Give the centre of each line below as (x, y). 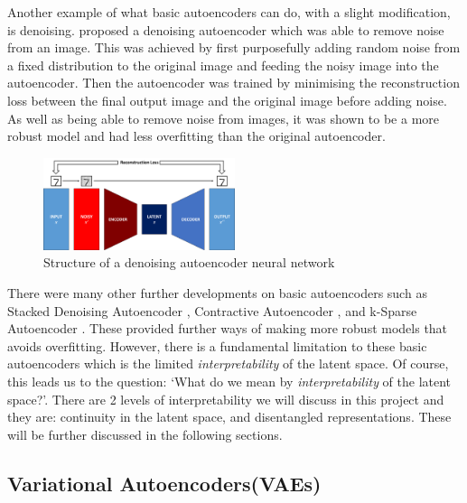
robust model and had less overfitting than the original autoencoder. (196, 136)
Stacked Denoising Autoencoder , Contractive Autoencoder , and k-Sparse (212, 310)
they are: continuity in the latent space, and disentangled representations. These (229, 417)
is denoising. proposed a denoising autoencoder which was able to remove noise (226, 29)
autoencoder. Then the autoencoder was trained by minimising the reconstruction (233, 83)
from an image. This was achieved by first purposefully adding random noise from (234, 47)
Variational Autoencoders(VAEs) (164, 483)
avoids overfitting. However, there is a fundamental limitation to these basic (217, 345)
